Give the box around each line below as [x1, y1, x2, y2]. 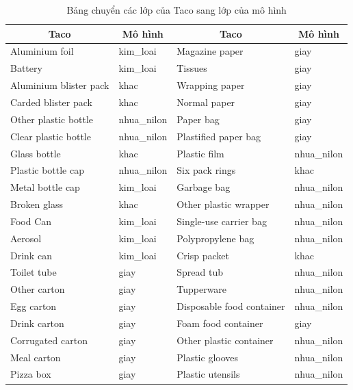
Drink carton [10, 315, 64, 330]
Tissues [176, 61, 207, 75]
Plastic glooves [176, 350, 239, 364]
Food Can [10, 213, 52, 228]
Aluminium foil [10, 44, 74, 58]
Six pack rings [176, 163, 236, 177]
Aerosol [10, 231, 42, 245]
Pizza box [10, 367, 51, 381]
